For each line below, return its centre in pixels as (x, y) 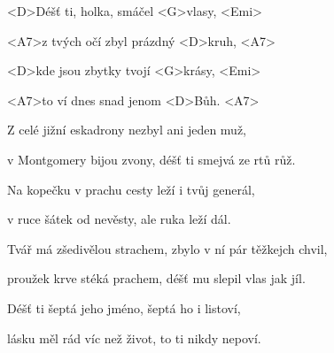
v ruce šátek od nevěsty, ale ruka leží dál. (119, 219)
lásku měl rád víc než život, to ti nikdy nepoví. (134, 338)
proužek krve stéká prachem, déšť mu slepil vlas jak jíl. (156, 278)
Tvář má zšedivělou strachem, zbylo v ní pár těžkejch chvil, (167, 248)
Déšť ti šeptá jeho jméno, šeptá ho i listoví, (124, 307)
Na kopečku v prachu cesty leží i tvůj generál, (131, 189)
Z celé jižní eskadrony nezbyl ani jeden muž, (127, 130)
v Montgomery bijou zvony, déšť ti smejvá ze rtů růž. (151, 159)
